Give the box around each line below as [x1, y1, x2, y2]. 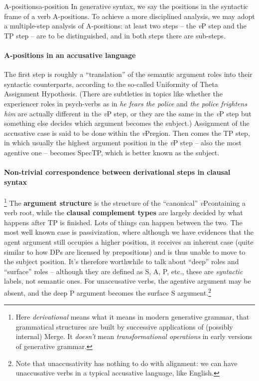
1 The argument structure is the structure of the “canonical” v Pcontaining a [4, 196, 246, 208]
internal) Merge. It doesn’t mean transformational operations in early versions [15, 331, 253, 342]
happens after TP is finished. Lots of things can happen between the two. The [4, 217, 243, 227]
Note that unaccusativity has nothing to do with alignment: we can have [15, 358, 238, 368]
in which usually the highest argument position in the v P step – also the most [4, 137, 242, 148]
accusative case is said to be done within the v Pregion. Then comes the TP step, [4, 127, 250, 138]
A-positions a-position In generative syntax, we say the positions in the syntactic [4, 1, 249, 11]
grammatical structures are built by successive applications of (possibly [15, 321, 233, 332]
